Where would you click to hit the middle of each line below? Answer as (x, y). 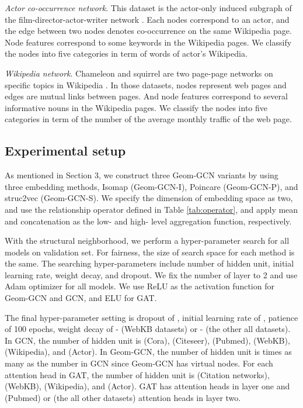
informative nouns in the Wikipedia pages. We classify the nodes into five (136, 107)
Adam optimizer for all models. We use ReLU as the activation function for (140, 286)
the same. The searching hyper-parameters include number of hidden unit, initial (149, 263)
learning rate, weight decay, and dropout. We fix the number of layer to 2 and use (151, 274)
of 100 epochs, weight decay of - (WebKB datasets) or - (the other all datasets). (148, 329)
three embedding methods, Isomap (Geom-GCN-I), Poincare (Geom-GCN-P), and (151, 186)
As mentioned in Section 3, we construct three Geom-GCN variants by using (142, 175)
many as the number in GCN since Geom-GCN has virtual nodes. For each (139, 363)
